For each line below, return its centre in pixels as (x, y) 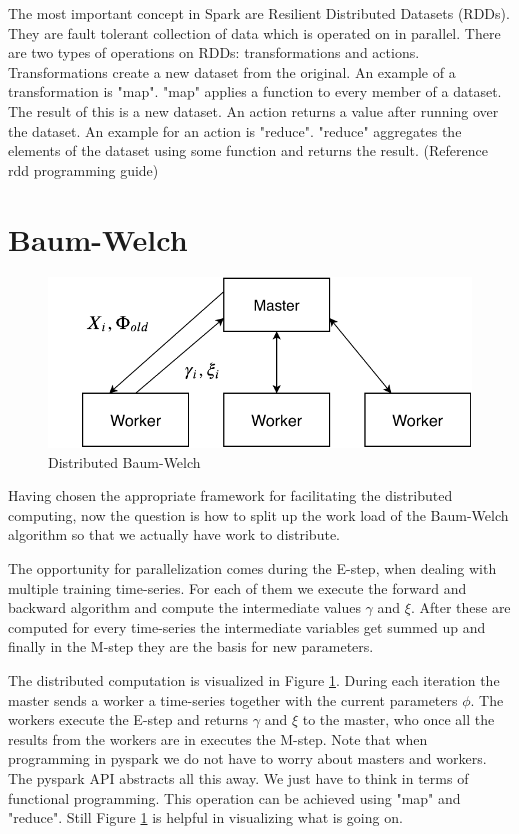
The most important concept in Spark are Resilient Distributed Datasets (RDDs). (259, 13)
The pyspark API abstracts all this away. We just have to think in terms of (238, 777)
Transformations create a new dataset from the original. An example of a (232, 71)
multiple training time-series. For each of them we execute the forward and (237, 587)
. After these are (460, 607)
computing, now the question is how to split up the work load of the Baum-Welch (258, 514)
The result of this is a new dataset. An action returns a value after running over (253, 110)
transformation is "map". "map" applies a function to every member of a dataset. (255, 91)
